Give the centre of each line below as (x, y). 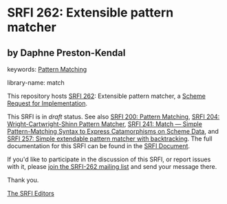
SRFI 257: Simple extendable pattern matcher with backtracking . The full (110, 139)
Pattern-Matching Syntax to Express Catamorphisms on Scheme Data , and (113, 131)
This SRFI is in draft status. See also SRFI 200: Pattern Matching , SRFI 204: (113, 116)
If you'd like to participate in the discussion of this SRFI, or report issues (109, 159)
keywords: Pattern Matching (47, 69)
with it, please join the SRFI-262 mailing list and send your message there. (112, 166)
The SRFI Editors (31, 193)
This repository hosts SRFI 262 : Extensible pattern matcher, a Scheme (107, 96)
